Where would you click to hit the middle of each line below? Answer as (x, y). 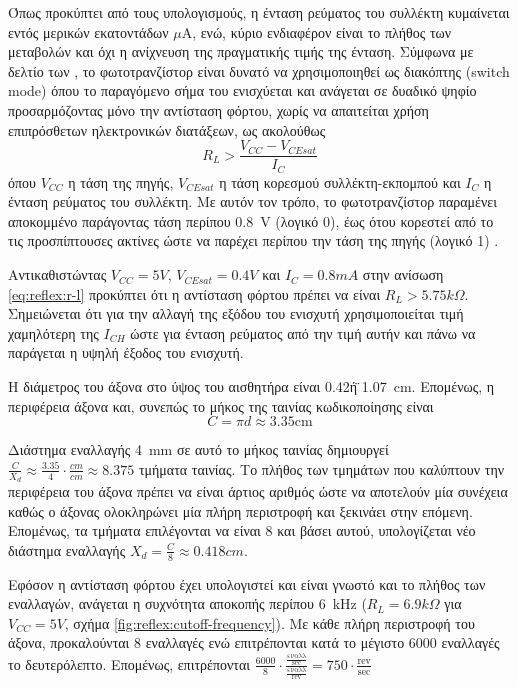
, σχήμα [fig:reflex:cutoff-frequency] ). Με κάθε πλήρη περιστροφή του (269, 622)
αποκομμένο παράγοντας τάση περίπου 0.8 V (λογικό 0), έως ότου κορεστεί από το (251, 220)
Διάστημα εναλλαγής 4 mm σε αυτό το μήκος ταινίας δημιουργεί (198, 449)
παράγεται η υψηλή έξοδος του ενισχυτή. (126, 352)
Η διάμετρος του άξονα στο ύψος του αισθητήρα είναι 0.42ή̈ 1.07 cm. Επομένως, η (251, 386)
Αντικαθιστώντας (57, 274)
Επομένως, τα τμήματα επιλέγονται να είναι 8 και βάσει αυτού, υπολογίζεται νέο (242, 530)
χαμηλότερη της (53, 332)
